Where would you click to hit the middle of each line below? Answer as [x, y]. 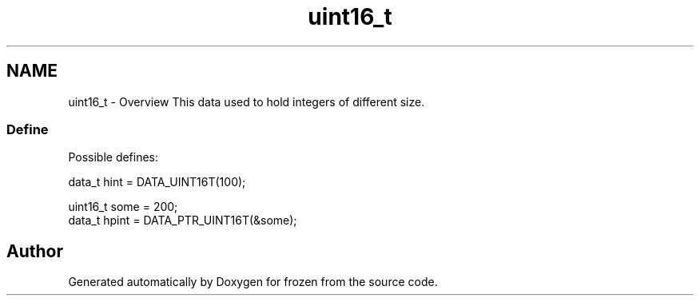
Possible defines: [113, 157]
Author [35, 251]
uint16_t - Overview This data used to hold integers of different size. [247, 101]
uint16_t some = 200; [123, 207]
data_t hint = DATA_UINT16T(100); [157, 182]
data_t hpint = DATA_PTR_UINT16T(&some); [183, 221]
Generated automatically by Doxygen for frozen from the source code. [253, 282]
